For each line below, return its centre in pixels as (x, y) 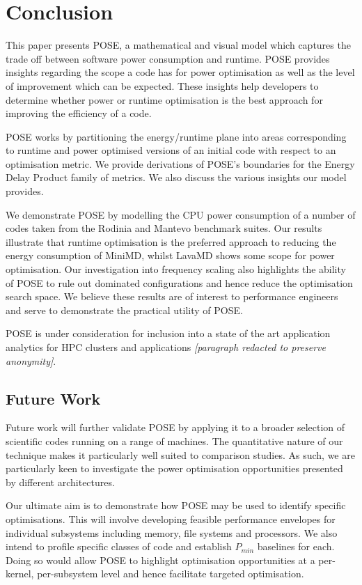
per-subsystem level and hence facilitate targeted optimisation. (171, 574)
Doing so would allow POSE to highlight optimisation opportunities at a (160, 560)
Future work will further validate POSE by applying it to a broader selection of (175, 427)
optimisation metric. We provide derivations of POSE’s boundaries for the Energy (180, 163)
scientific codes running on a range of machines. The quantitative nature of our (174, 440)
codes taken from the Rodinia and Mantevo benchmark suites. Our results (164, 228)
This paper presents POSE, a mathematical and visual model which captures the (178, 45)
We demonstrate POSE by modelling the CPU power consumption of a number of (181, 214)
